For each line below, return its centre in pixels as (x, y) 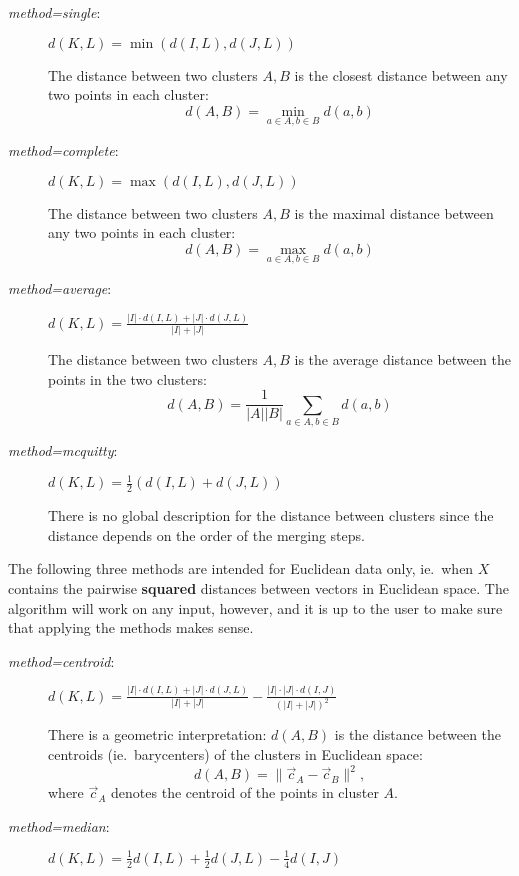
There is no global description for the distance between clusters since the (271, 515)
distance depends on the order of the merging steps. (206, 534)
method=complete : (63, 150)
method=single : (54, 12)
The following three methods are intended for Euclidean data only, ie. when (241, 568)
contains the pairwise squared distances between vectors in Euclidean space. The (258, 587)
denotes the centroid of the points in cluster (245, 792)
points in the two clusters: (127, 378)
